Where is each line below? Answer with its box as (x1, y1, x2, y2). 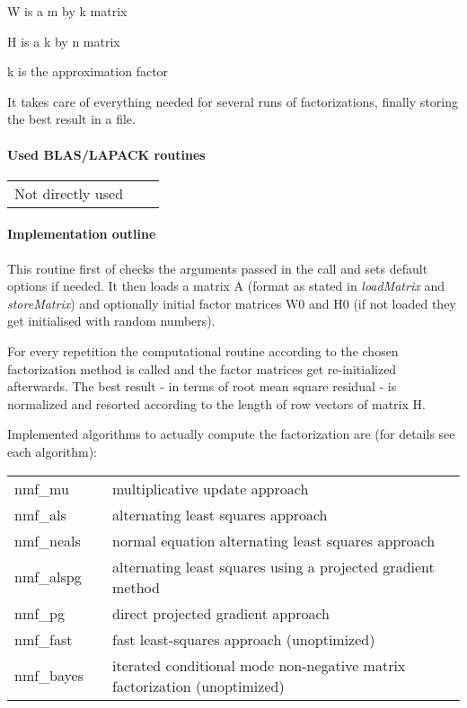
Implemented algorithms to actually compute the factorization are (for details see (7, 424, 455, 443)
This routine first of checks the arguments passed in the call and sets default (7, 258, 428, 277)
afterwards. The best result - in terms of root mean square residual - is (7, 377, 397, 396)
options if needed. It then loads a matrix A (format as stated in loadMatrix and (7, 276, 445, 295)
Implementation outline (7, 224, 156, 243)
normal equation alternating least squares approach (111, 529, 436, 551)
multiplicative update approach (111, 477, 309, 499)
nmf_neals (14, 529, 81, 551)
